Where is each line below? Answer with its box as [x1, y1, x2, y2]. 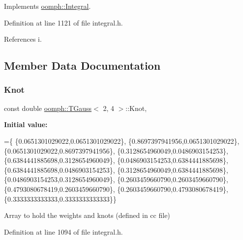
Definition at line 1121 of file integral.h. [4, 17, 123, 27]
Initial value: [4, 119, 48, 130]
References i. [4, 34, 42, 44]
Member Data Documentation [4, 58, 161, 73]
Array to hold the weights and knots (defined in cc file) [4, 210, 170, 220]
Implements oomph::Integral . [4, 1, 91, 11]
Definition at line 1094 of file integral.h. [4, 226, 123, 237]
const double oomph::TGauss [4, 103, 92, 113]
